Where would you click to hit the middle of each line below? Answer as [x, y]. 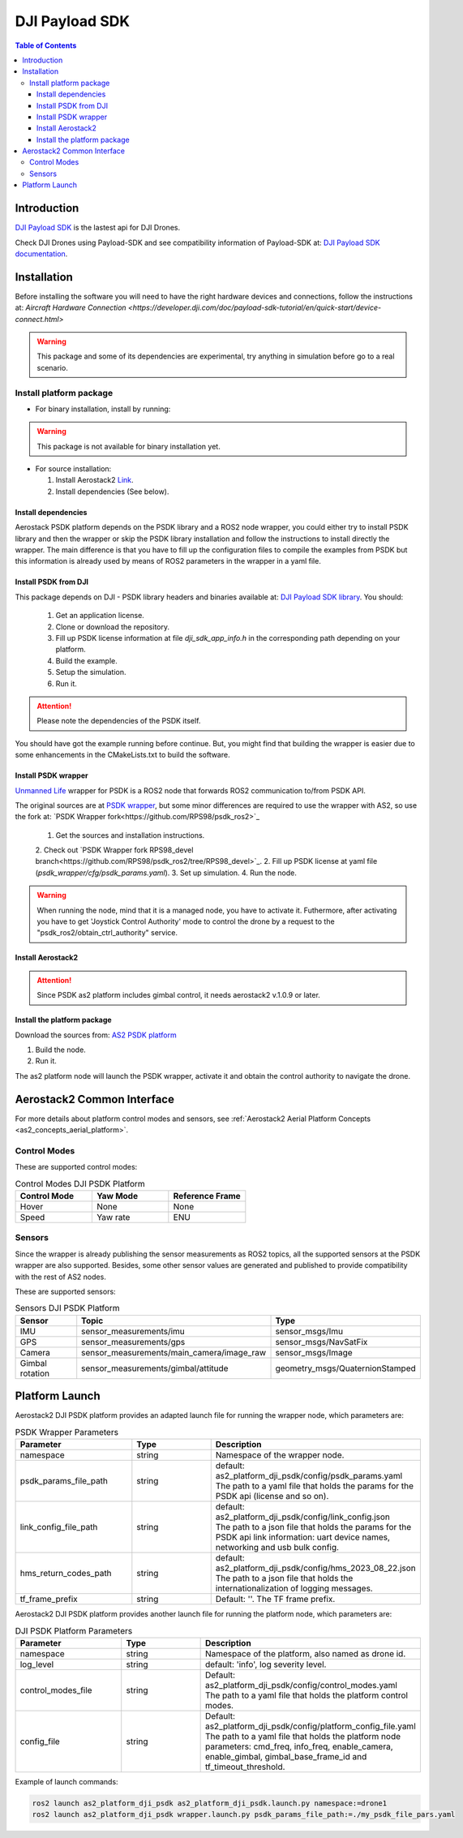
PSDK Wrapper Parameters [67, 1432]
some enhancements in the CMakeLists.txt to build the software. [122, 755]
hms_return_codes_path [66, 1573]
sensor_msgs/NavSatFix [322, 1342]
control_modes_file [56, 1690]
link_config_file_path [59, 1527]
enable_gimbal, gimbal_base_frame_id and [286, 1756]
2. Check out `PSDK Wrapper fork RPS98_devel [114, 850]
